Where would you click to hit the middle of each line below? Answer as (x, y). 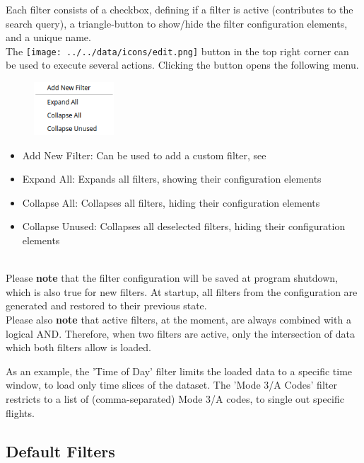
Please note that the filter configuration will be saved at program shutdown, (172, 278)
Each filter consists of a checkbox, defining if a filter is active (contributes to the (180, 9)
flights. (20, 412)
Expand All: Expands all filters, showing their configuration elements (172, 179)
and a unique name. (48, 37)
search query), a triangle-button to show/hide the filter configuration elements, (177, 23)
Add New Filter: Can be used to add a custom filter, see (144, 155)
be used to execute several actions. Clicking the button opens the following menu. (182, 65)
